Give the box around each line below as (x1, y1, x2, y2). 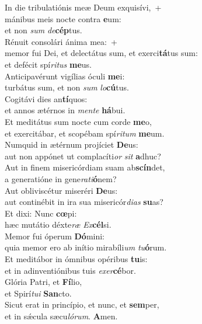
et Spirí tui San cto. (5, 287, 72, 299)
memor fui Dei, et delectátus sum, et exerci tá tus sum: (5, 47, 198, 59)
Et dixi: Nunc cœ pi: (5, 207, 77, 219)
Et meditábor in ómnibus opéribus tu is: (5, 253, 148, 265)
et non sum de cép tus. (5, 24, 82, 36)
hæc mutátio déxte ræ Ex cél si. (5, 218, 112, 231)
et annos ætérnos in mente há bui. (5, 104, 126, 116)
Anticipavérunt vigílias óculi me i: (5, 69, 125, 82)
